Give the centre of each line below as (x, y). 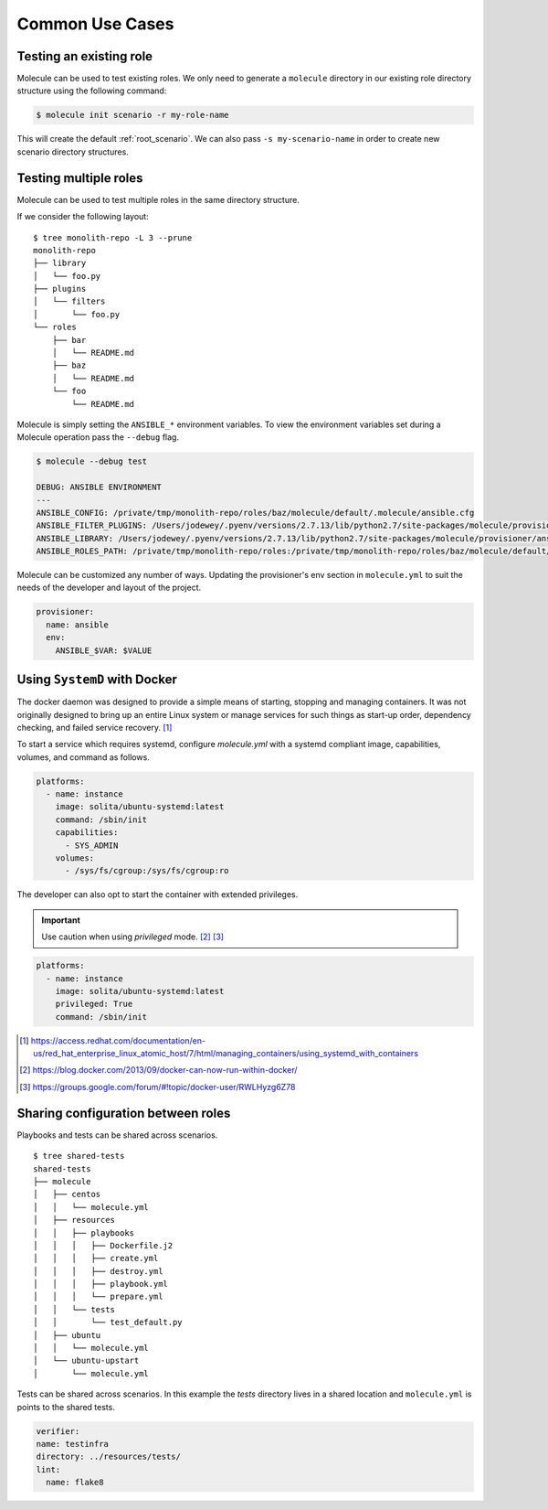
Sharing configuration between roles (124, 1113)
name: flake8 (75, 1483)
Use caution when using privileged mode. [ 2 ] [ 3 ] (132, 937)
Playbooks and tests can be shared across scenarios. (117, 1135)
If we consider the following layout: (83, 217)
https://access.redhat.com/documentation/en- (118, 1040)
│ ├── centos (67, 1194)
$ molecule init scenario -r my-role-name (132, 115)
